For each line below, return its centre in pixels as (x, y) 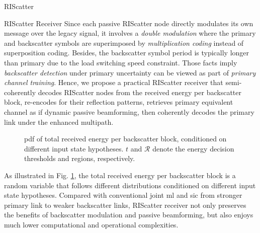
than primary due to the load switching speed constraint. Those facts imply (121, 62)
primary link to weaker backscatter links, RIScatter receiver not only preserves (125, 205)
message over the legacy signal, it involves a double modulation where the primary (130, 33)
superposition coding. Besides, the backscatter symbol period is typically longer (127, 53)
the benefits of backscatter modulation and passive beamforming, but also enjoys (129, 215)
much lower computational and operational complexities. (91, 224)
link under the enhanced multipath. (59, 122)
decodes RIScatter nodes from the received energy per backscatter (140, 92)
